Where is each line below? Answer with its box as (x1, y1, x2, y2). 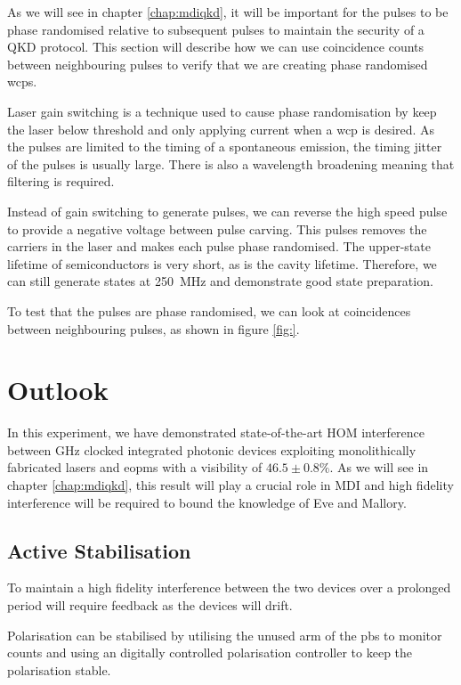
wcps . (7, 72, 37, 91)
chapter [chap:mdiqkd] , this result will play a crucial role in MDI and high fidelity (7, 476, 454, 493)
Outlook (7, 371, 109, 408)
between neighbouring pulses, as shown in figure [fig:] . (7, 319, 300, 338)
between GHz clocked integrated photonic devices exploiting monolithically (7, 440, 417, 459)
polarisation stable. (7, 660, 111, 679)
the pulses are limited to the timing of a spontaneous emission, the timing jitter (7, 137, 442, 156)
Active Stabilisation (7, 536, 191, 564)
